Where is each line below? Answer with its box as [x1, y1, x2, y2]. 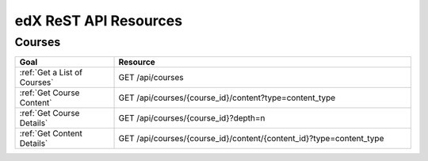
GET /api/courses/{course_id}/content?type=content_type [118, 92, 336, 103]
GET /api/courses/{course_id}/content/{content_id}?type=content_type [118, 133, 384, 144]
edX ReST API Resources [14, 12, 182, 29]
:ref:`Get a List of [19, 67, 83, 79]
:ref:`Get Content [19, 128, 82, 139]
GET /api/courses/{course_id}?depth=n [118, 113, 266, 124]
